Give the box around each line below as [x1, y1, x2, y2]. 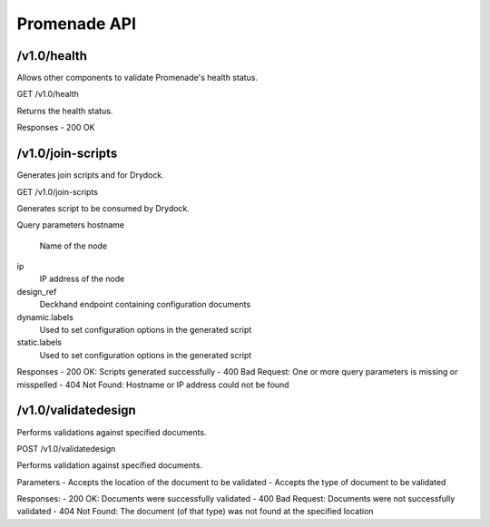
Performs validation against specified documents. [16, 460, 203, 471]
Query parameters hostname [16, 220, 124, 230]
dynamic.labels [16, 311, 74, 322]
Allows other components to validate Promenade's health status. [16, 73, 259, 83]
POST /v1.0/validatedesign [16, 443, 116, 454]
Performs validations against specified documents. [16, 426, 208, 437]
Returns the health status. [16, 105, 113, 116]
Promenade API [16, 14, 136, 34]
